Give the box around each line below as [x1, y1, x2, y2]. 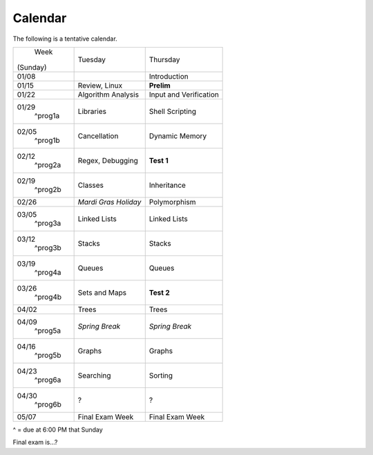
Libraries [77, 106, 107, 116]
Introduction [149, 71, 189, 81]
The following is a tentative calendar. [12, 35, 117, 43]
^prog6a [34, 375, 61, 385]
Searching [77, 370, 111, 380]
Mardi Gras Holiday [77, 197, 142, 206]
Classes [77, 180, 104, 190]
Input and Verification [149, 90, 219, 99]
